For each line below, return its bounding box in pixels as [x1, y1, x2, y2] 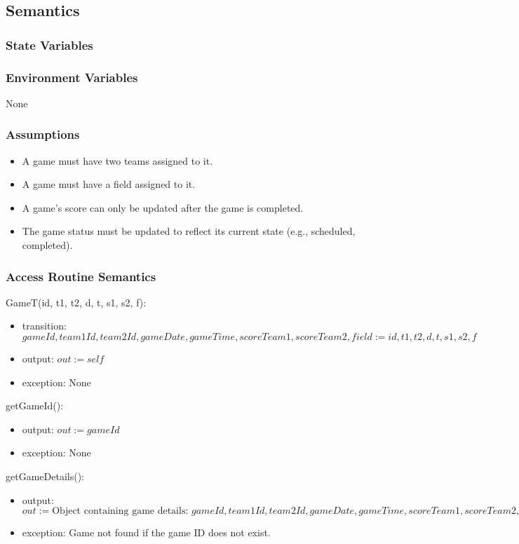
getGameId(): [6, 398, 64, 413]
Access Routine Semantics [6, 267, 156, 285]
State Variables [6, 36, 93, 53]
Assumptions [6, 125, 80, 143]
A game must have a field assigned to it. [22, 177, 196, 191]
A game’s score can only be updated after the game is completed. [22, 200, 304, 215]
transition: [22, 318, 67, 333]
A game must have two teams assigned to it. [22, 153, 213, 168]
